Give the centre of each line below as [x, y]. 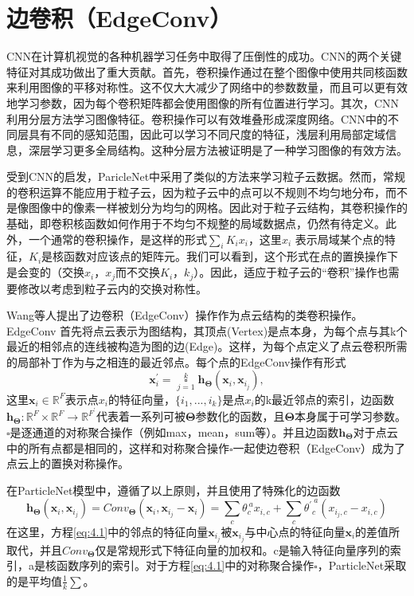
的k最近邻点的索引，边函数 [324, 399]
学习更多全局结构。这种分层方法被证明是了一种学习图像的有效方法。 [229, 149]
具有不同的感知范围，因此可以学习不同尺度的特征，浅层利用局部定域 [207, 134]
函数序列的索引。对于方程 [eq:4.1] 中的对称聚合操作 [185, 565]
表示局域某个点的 [340, 239]
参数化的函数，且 [240, 416]
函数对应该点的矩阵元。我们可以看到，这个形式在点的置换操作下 [231, 256]
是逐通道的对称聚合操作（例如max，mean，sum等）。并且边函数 [174, 431]
